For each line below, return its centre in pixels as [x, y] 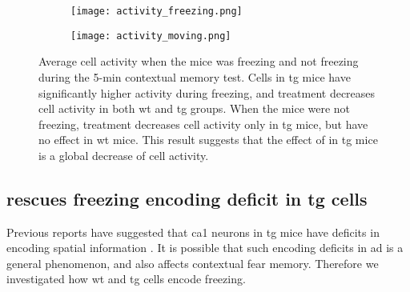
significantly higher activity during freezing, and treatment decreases [207, 92]
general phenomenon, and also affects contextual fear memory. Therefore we [193, 263]
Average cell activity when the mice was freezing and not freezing [199, 61]
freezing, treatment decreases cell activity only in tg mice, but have [203, 124]
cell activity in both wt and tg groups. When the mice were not [195, 108]
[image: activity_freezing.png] [157, 11]
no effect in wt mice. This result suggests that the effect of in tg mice [208, 140]
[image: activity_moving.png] [151, 36]
